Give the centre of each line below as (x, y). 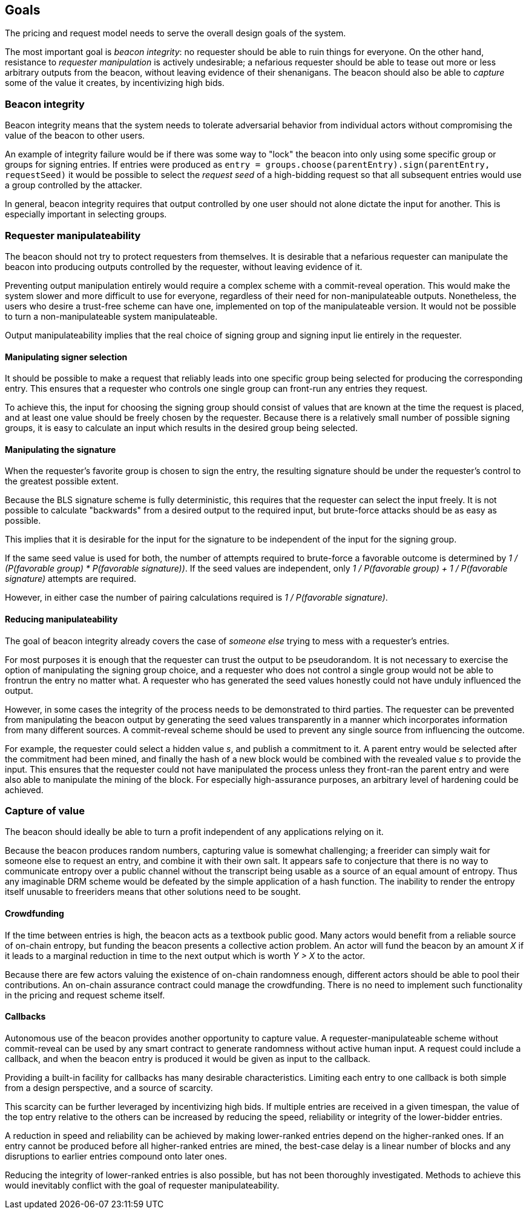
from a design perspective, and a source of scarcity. (109, 1087)
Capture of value (45, 810)
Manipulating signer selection (66, 357)
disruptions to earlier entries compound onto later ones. (116, 1156)
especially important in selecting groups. (86, 214)
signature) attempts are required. (71, 579)
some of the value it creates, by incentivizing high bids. (115, 83)
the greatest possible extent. (62, 481)
